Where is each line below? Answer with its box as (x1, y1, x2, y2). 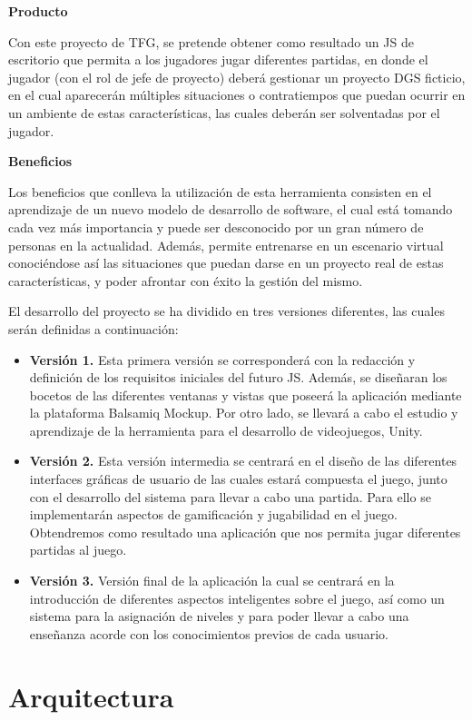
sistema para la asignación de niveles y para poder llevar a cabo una (29, 607, 409, 626)
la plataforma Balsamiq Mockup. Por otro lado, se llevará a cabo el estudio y (29, 403, 458, 422)
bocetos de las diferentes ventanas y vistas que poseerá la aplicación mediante (29, 385, 462, 404)
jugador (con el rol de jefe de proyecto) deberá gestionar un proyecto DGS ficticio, (8, 67, 466, 86)
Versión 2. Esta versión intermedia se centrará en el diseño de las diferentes (29, 451, 457, 470)
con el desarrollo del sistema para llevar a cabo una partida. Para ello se (29, 487, 431, 506)
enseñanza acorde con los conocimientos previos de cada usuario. (29, 624, 388, 643)
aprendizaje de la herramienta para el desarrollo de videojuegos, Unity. (29, 420, 423, 439)
